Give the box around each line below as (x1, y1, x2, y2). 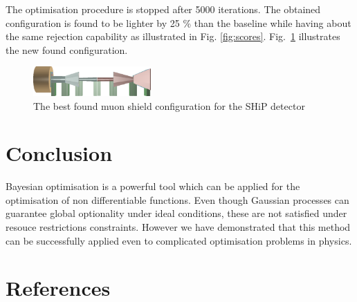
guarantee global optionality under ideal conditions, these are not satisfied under (6, 206, 347, 220)
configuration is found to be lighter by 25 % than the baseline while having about (6, 15, 351, 30)
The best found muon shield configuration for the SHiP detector (33, 98, 305, 113)
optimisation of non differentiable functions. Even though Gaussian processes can (6, 192, 349, 207)
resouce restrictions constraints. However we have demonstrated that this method (6, 220, 351, 234)
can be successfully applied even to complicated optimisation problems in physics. (6, 233, 352, 247)
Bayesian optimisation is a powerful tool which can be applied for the (6, 179, 300, 194)
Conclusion (6, 139, 113, 167)
